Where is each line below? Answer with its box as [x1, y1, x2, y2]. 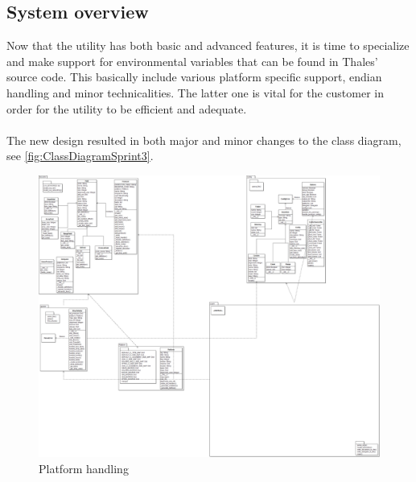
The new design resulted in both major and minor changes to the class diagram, [6, 131, 402, 148]
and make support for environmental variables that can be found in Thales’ [6, 52, 378, 69]
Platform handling [39, 459, 129, 476]
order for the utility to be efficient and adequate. [6, 100, 247, 117]
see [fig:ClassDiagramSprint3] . [6, 147, 154, 164]
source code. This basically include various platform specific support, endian [6, 68, 382, 85]
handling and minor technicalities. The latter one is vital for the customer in [6, 84, 385, 101]
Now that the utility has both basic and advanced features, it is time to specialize [6, 37, 410, 54]
